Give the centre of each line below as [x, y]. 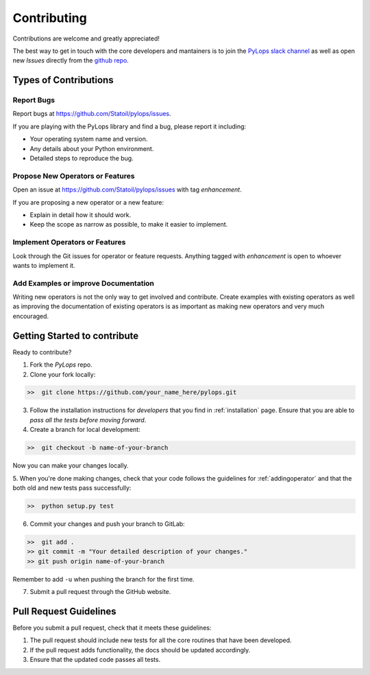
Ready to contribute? [42, 352]
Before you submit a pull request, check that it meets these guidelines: [112, 628]
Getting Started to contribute [76, 335]
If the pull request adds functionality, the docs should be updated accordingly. [140, 650]
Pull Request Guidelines [64, 611]
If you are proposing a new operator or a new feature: [88, 202]
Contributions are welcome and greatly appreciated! [86, 38]
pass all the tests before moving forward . [88, 420]
